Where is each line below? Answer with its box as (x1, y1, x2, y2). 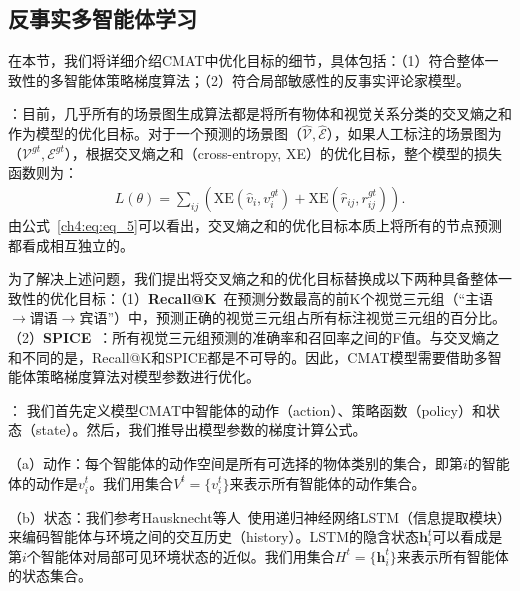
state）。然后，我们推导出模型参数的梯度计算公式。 (35, 419, 367, 440)
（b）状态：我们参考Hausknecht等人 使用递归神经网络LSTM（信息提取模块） (8, 506, 512, 527)
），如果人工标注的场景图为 (326, 123, 502, 144)
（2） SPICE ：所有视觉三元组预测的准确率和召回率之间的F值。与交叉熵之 (8, 326, 500, 347)
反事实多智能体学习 (8, 3, 197, 34)
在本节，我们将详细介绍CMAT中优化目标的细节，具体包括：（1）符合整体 (8, 50, 485, 71)
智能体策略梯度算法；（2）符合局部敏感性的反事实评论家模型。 (63, 69, 470, 90)
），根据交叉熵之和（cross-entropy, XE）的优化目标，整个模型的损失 (64, 142, 502, 163)
